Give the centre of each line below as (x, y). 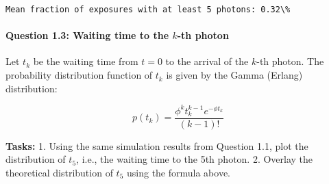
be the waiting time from (86, 61)
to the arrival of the (207, 61)
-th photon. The (290, 61)
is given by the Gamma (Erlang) (234, 75)
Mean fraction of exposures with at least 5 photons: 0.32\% (148, 10)
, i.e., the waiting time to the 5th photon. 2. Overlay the (195, 159)
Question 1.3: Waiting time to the (87, 35)
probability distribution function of (79, 75)
